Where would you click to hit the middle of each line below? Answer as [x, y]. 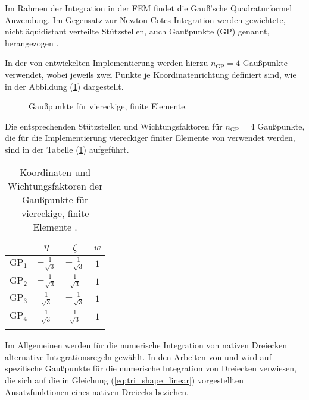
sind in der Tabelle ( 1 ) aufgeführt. [67, 149]
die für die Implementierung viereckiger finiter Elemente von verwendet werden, [150, 138]
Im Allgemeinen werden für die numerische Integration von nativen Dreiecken [146, 345]
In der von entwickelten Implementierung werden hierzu [107, 63]
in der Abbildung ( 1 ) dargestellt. [64, 86]
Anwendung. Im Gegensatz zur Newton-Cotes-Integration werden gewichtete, [145, 19]
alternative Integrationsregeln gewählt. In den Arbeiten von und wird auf [138, 356]
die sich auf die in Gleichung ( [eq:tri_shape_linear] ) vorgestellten [124, 380]
